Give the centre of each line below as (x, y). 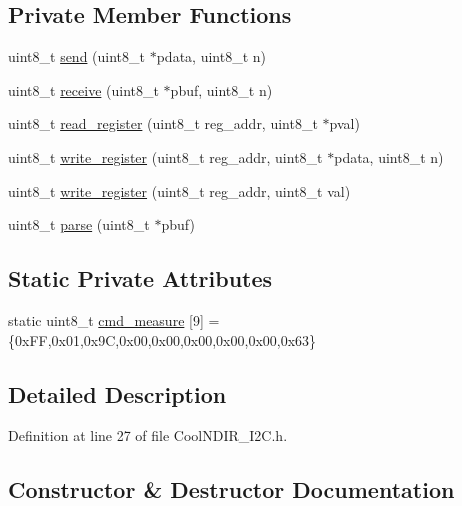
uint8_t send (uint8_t (77, 56)
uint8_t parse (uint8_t (79, 224)
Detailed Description (117, 393)
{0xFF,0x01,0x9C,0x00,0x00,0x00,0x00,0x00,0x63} (162, 339)
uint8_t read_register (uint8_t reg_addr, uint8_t (163, 123)
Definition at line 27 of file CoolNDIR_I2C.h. (148, 435)
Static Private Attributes (140, 278)
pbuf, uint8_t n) (221, 89)
